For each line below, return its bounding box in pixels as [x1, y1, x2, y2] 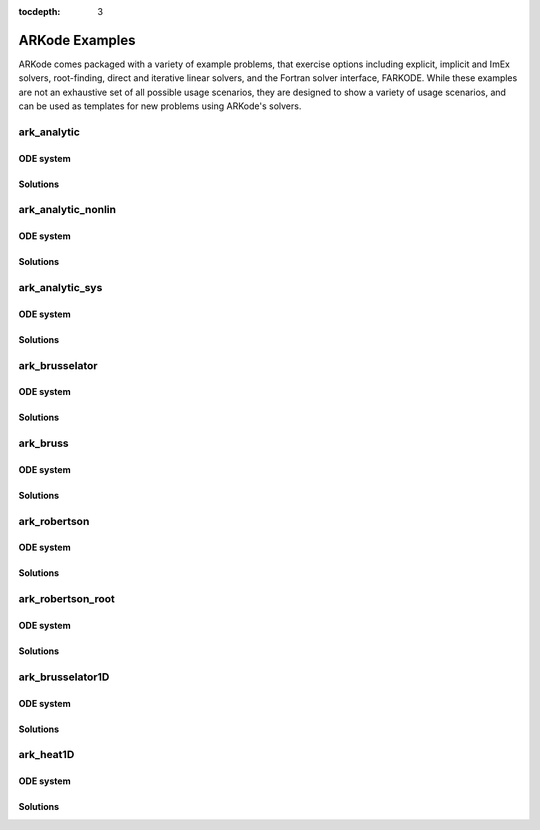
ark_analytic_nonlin [18, 203, 117, 217]
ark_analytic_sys [18, 280, 103, 294]
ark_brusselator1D [18, 670, 110, 684]
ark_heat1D [18, 748, 75, 762]
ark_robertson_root [18, 592, 115, 606]
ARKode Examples [18, 31, 136, 49]
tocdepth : [18, 6, 61, 17]
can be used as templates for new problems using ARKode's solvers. [18, 100, 302, 112]
